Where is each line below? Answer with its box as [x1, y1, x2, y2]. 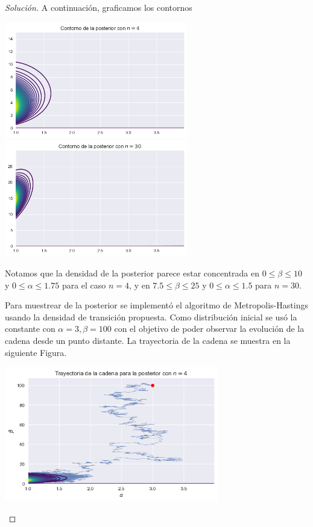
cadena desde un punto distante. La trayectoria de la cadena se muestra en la [5, 334, 291, 347]
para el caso [62, 278, 106, 291]
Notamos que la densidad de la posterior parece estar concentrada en [5, 267, 260, 279]
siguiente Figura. [5, 346, 67, 358]
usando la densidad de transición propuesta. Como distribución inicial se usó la [5, 310, 297, 323]
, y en [129, 278, 150, 291]
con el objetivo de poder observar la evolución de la [114, 322, 305, 335]
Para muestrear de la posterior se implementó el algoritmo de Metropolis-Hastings [5, 299, 308, 311]
